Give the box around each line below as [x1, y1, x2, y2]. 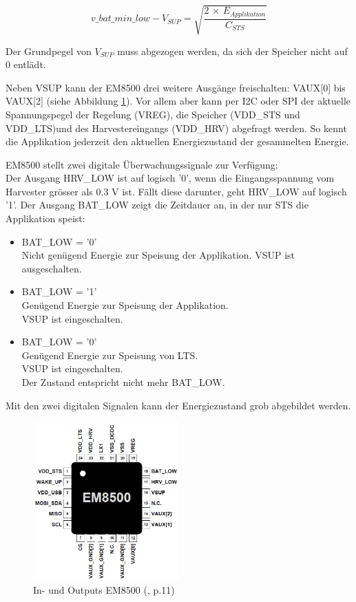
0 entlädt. [6, 57, 46, 72]
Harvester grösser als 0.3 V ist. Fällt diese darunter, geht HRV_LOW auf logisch [6, 184, 347, 198]
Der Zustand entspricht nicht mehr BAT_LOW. [21, 375, 225, 389]
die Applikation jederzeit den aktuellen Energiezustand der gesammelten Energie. [6, 134, 349, 149]
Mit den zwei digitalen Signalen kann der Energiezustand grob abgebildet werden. [6, 398, 351, 412]
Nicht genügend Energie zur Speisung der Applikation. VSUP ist [21, 248, 295, 262]
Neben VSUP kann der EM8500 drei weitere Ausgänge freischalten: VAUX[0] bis [6, 80, 346, 94]
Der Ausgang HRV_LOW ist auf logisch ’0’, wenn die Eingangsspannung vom [6, 171, 335, 185]
